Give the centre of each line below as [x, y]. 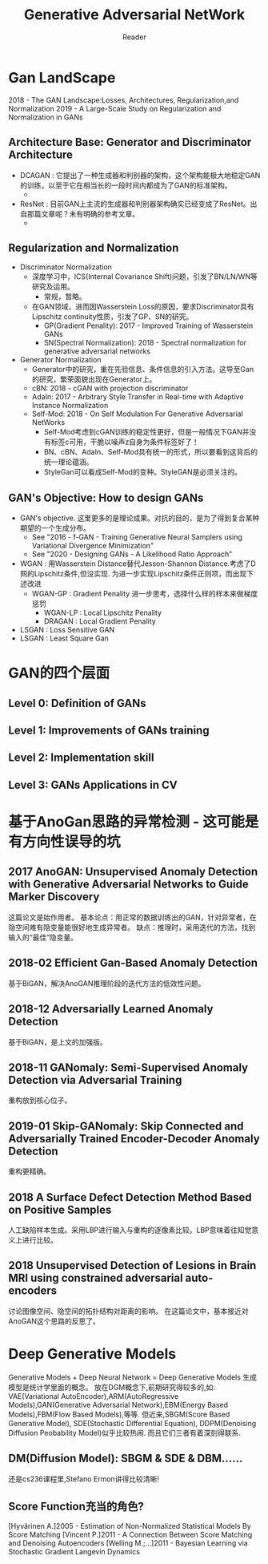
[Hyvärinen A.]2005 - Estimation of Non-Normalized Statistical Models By [130, 1526]
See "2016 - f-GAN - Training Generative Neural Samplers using [137, 537]
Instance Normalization [70, 406]
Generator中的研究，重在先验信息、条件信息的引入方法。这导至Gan [143, 370]
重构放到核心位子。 [40, 1101]
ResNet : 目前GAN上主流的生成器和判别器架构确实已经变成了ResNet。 [135, 204]
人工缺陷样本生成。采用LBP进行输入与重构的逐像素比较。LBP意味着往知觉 [130, 1230]
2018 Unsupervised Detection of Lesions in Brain [132, 1265]
